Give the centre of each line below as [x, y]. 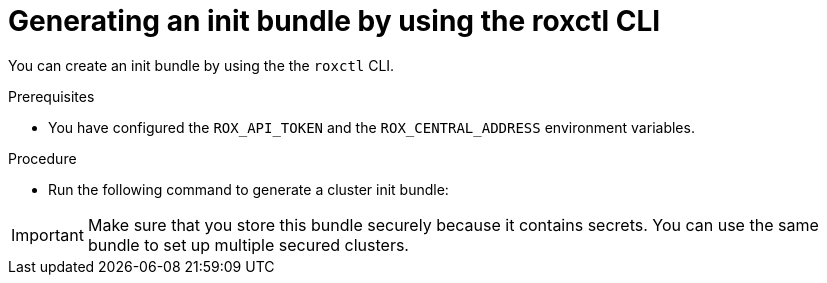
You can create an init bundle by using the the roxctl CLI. [201, 65]
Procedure [42, 158]
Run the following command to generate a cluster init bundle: [248, 189]
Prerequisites [51, 96]
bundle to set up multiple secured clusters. [248, 244]
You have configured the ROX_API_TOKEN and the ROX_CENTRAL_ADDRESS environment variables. [371, 127]
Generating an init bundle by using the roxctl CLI [334, 21]
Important [47, 234]
